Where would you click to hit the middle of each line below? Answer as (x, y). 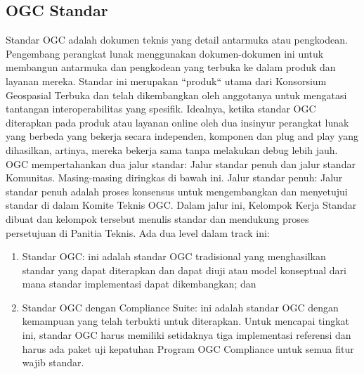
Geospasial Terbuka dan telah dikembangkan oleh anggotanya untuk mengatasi (176, 95)
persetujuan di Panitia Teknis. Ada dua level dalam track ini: (138, 232)
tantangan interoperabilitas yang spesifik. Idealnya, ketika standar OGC (161, 109)
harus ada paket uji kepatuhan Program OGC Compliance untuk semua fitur (188, 348)
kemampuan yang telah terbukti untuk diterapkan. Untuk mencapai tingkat (186, 321)
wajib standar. (53, 362)
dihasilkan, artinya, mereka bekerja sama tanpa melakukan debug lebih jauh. (172, 149)
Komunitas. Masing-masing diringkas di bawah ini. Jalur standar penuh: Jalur (174, 178)
